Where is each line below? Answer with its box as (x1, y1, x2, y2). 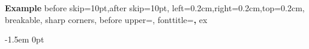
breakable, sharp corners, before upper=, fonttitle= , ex (5, 13, 208, 25)
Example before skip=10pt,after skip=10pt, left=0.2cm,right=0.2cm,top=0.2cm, (5, 2, 305, 14)
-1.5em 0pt (5, 33, 44, 45)
